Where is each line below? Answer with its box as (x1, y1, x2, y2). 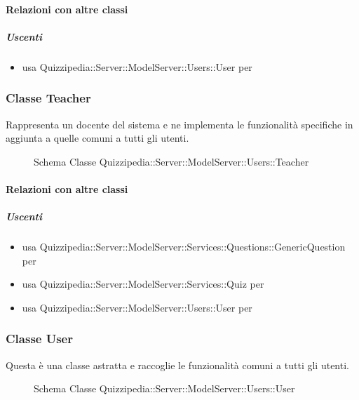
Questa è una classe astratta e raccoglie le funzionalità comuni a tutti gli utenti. (6, 357, 349, 372)
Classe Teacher (6, 89, 91, 107)
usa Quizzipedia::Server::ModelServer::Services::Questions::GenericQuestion (22, 239, 346, 254)
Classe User (6, 330, 73, 347)
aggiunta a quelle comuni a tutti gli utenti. (6, 131, 189, 145)
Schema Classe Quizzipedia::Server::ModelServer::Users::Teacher (34, 154, 309, 168)
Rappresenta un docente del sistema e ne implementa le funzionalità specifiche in (6, 116, 353, 131)
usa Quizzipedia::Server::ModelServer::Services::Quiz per (22, 276, 264, 291)
